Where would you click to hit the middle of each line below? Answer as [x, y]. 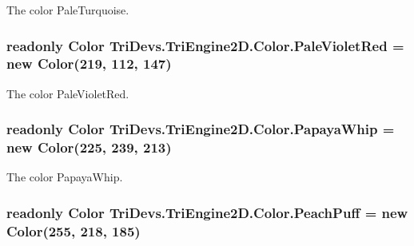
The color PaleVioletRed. [68, 93]
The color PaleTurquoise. [68, 10]
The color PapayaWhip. [65, 177]
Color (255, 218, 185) [74, 230]
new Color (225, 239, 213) [89, 147]
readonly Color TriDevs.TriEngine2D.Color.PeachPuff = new [207, 212]
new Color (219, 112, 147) [89, 63]
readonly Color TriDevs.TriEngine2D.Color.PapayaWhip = [201, 129]
